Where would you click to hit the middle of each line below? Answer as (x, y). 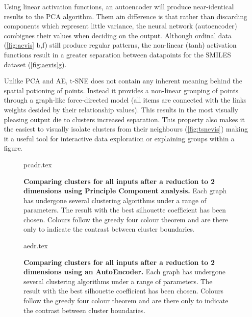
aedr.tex (36, 246)
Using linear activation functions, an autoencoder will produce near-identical (119, 6)
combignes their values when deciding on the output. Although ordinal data (118, 35)
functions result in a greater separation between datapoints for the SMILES (118, 54)
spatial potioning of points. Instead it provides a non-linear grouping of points (121, 90)
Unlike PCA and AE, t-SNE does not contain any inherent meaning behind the (123, 81)
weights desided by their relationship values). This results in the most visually (121, 109)
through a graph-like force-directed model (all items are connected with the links (125, 100)
